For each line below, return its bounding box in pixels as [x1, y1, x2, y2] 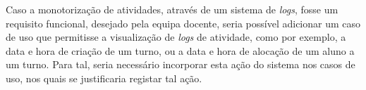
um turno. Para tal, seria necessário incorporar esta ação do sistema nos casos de [6, 57, 355, 72]
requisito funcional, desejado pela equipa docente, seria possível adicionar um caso [6, 15, 361, 30]
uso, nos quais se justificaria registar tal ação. [6, 70, 202, 85]
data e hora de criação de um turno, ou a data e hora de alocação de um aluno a [6, 43, 355, 58]
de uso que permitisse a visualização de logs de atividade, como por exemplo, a [6, 30, 346, 44]
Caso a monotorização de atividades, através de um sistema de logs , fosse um [6, 2, 338, 16]
